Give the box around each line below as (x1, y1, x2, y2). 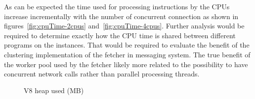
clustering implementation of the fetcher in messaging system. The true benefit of (4, 49, 251, 59)
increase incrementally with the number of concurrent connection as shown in (4, 11, 239, 21)
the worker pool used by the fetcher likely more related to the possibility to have (4, 59, 248, 69)
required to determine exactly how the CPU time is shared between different (4, 30, 236, 40)
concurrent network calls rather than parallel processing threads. (4, 69, 200, 79)
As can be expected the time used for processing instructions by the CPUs (4, 1, 230, 11)
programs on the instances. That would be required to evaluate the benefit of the (4, 40, 250, 50)
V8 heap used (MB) (24, 85, 84, 95)
